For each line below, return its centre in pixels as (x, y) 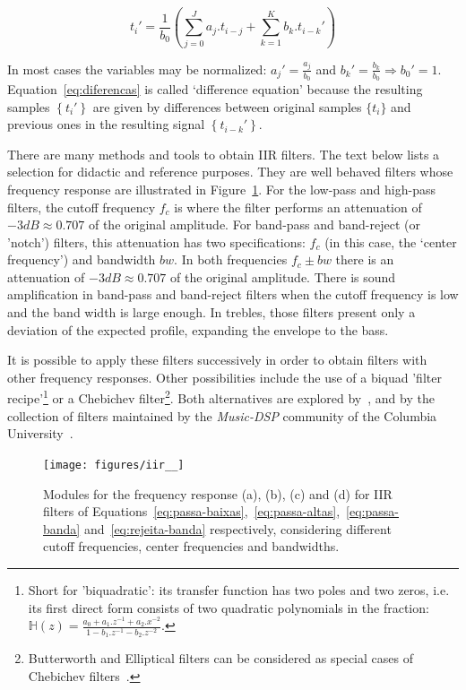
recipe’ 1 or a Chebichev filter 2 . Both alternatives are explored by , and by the (221, 397)
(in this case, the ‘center (391, 241)
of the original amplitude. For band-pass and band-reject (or (254, 224)
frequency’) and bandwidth (82, 259)
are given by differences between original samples (227, 106)
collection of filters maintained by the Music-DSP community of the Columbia (222, 415)
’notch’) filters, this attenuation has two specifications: (156, 241)
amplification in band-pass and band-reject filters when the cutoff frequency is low (233, 294)
